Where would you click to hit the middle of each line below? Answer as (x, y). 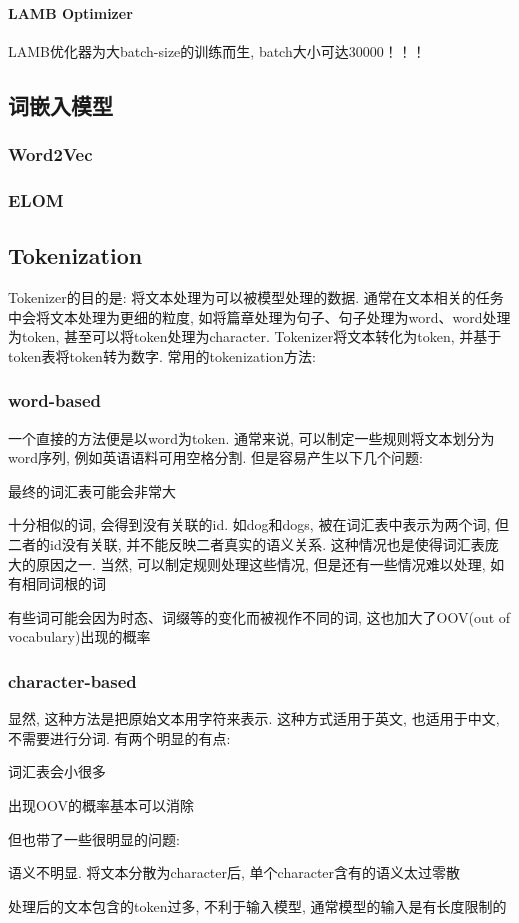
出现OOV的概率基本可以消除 (101, 805)
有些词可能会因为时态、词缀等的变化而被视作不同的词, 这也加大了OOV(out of (259, 616)
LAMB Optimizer (70, 12)
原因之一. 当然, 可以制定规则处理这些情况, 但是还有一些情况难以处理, (260, 563)
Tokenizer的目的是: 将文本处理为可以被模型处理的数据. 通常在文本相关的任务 (256, 297)
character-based (72, 680)
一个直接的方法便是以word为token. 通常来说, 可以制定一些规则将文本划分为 (251, 437)
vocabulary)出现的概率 (79, 636)
